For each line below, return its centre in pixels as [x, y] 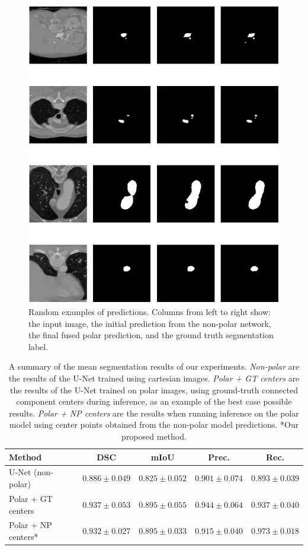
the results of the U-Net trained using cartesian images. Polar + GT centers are [154, 378]
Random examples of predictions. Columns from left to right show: [150, 312]
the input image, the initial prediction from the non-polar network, [150, 323]
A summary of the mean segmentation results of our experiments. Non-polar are [154, 366]
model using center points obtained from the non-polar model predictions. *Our [154, 425]
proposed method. [154, 436]
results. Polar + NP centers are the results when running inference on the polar [154, 413]
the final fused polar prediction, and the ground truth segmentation [151, 335]
